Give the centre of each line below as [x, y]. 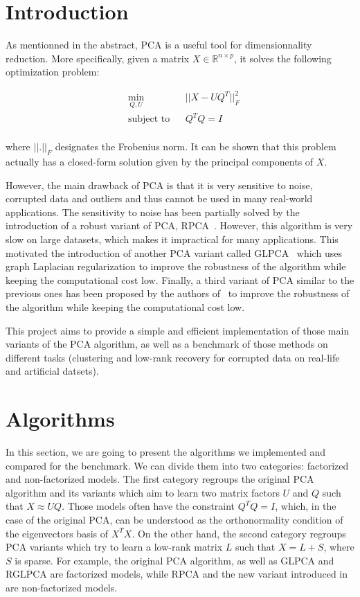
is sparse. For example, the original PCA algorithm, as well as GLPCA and [174, 560]
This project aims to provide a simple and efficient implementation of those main [178, 330]
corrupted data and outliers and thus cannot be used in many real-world [159, 198]
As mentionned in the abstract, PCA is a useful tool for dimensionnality [159, 45]
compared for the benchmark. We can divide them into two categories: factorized [177, 465]
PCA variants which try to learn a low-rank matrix [114, 547]
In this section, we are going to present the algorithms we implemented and [165, 452]
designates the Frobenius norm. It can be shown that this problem [196, 146]
